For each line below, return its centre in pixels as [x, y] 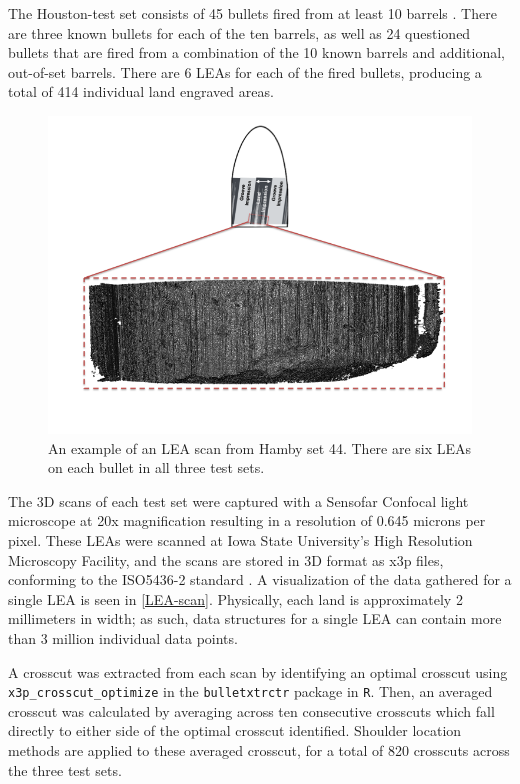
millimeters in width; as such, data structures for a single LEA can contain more [255, 618]
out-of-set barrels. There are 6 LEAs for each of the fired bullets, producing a [245, 71]
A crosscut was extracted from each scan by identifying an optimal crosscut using [258, 671]
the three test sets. [65, 769]
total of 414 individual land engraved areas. [141, 91]
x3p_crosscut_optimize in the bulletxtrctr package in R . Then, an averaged [250, 691]
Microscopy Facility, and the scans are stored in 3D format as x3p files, [226, 559]
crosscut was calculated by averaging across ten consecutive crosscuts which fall [251, 710]
